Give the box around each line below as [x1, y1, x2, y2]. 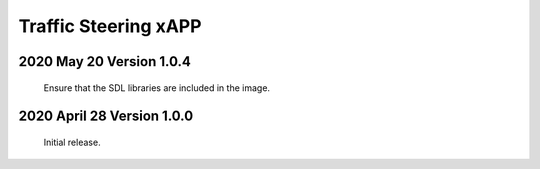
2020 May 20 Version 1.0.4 [18, 53, 192, 70]
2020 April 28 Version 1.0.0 [18, 108, 194, 125]
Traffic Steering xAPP [18, 15, 202, 37]
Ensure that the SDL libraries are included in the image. [43, 81, 270, 94]
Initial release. [43, 136, 101, 148]
